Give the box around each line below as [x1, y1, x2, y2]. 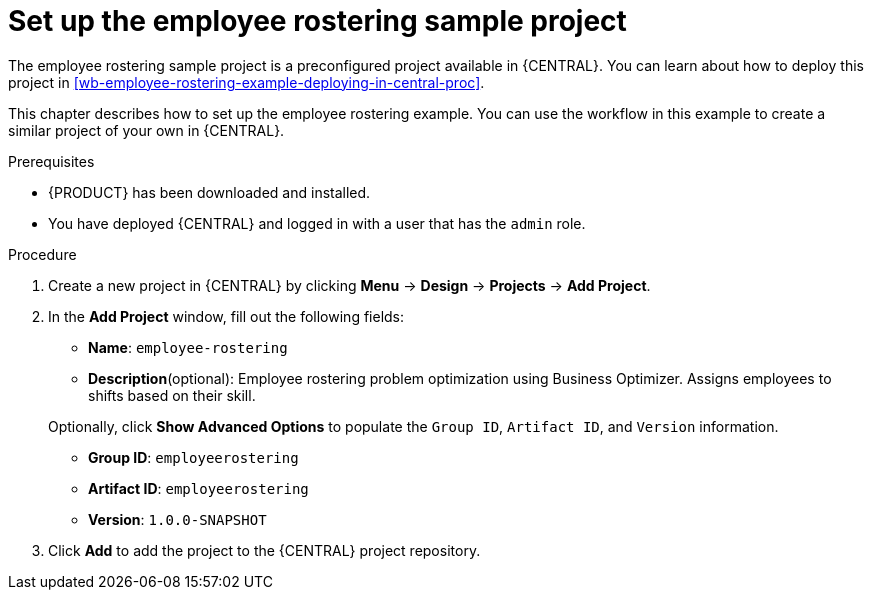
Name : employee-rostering [88, 338, 288, 356]
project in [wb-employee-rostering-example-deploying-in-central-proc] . [8, 73, 485, 91]
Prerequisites [8, 152, 95, 170]
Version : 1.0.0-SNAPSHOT [88, 510, 267, 528]
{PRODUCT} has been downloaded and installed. [48, 183, 371, 201]
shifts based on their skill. [88, 386, 256, 404]
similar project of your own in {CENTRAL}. [8, 121, 285, 139]
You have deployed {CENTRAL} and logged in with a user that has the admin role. [48, 214, 586, 232]
